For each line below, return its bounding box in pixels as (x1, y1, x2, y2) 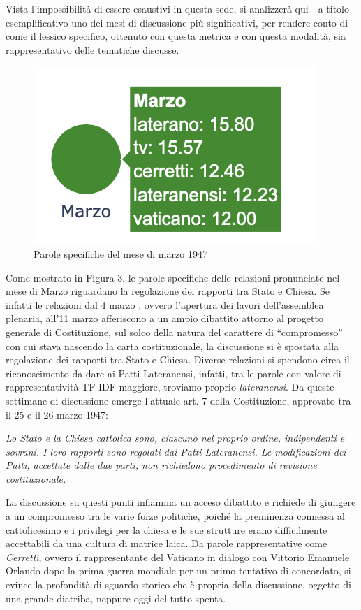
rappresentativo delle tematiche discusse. (6, 42, 179, 57)
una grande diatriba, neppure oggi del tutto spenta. (6, 590, 226, 605)
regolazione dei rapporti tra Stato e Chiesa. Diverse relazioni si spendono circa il (6, 352, 350, 367)
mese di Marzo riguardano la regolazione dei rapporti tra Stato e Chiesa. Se (6, 284, 330, 298)
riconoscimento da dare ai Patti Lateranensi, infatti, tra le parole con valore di (6, 365, 341, 380)
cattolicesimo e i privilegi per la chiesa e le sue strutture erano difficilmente (6, 522, 327, 537)
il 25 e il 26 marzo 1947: (6, 407, 109, 421)
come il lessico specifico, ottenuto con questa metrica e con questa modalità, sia (6, 29, 346, 43)
